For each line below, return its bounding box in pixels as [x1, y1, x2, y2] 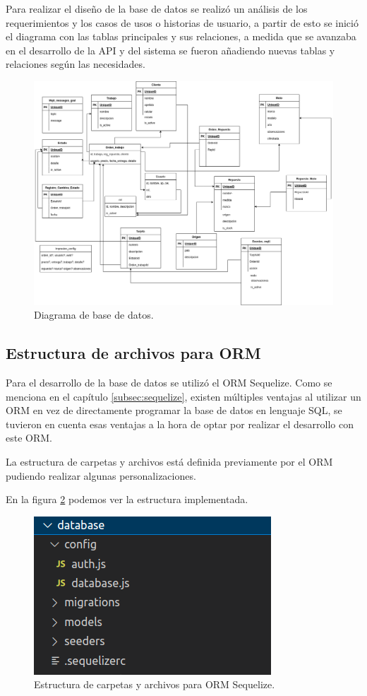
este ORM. [6, 430, 52, 445]
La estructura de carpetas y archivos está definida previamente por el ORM [6, 454, 333, 469]
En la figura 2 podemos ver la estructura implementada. [6, 492, 248, 507]
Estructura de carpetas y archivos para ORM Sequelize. [34, 677, 275, 692]
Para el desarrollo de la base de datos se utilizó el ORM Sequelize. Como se [6, 375, 332, 390]
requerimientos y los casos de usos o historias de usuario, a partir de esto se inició [6, 15, 359, 30]
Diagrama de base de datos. [34, 307, 154, 322]
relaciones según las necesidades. [6, 57, 145, 71]
